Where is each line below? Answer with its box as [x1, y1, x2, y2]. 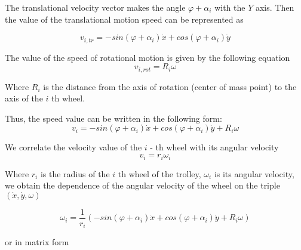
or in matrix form [5, 236, 69, 248]
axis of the [5, 92, 43, 104]
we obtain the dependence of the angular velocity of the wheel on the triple [5, 179, 280, 192]
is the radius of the [40, 167, 110, 180]
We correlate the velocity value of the [5, 141, 142, 153]
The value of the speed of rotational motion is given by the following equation [5, 51, 290, 63]
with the [214, 1, 245, 13]
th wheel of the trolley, [118, 167, 201, 180]
